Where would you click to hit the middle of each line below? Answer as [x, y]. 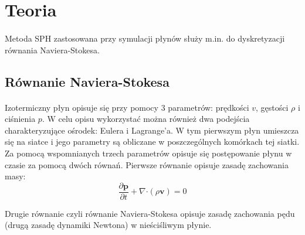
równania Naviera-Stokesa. [52, 50]
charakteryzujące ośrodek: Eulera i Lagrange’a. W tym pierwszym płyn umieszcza [152, 130]
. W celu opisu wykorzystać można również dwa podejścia [146, 119]
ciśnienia [20, 119]
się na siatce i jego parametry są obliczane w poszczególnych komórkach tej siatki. [152, 142]
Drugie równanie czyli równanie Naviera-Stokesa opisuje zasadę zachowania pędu [150, 213]
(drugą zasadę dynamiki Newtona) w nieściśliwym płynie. [108, 225]
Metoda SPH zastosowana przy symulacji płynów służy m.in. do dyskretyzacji [145, 38]
